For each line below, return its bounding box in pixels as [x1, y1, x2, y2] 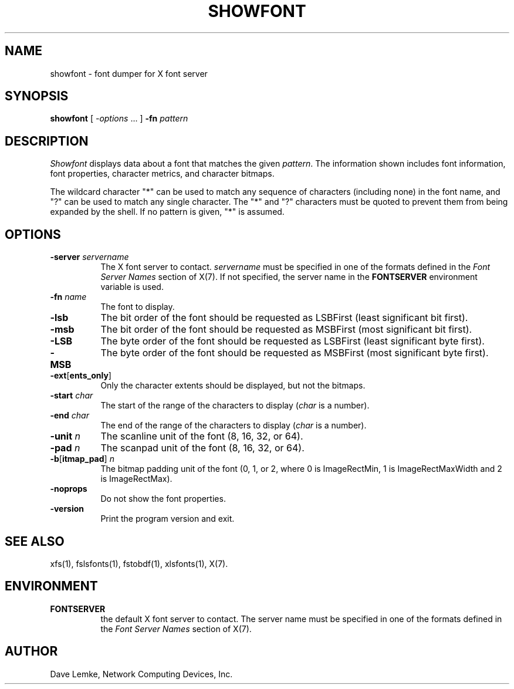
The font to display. [100, 302, 175, 312]
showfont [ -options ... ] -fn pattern [50, 113, 188, 124]
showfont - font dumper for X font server [50, 68, 208, 79]
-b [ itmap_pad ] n [50, 454, 114, 464]
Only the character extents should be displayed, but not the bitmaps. [100, 380, 366, 391]
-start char [50, 390, 93, 401]
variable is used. [100, 282, 164, 292]
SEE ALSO [5, 533, 65, 549]
